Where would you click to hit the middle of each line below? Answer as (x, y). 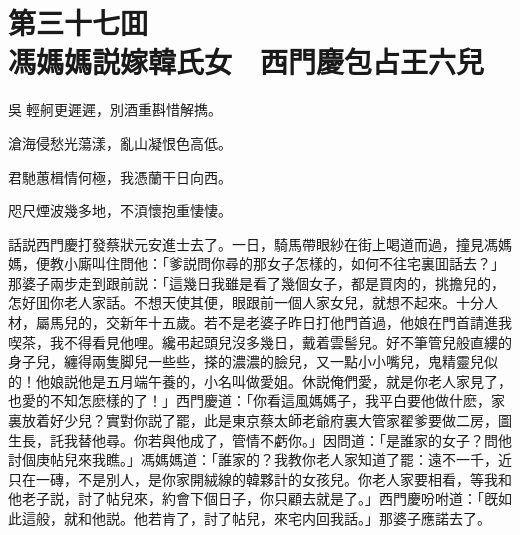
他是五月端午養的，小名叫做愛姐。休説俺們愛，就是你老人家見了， (294, 380)
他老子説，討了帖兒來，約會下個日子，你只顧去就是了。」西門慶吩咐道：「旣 (253, 498)
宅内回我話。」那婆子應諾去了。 (389, 518)
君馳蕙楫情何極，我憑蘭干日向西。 (120, 176)
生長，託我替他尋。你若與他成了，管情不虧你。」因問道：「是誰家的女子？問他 (260, 439)
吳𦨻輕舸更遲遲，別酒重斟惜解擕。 (115, 109)
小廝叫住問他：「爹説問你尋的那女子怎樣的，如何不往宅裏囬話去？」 (284, 263)
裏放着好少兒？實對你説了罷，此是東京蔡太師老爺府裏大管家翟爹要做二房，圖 (260, 420)
